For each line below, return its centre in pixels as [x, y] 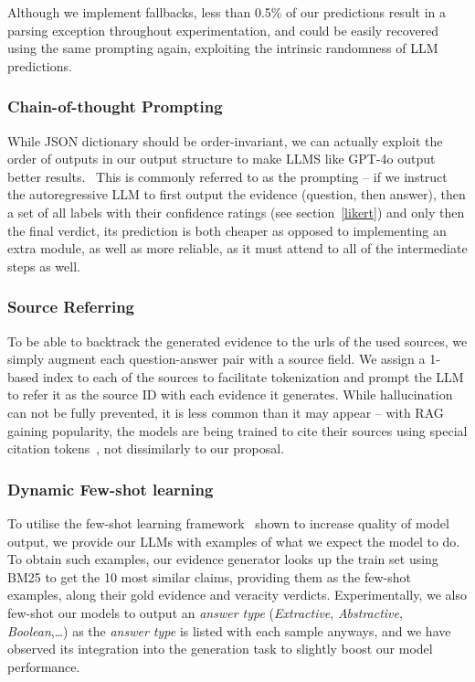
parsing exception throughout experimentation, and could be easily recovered [223, 30]
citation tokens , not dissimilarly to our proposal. [146, 448]
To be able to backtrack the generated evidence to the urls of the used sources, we [237, 341]
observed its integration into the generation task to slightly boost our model [220, 649]
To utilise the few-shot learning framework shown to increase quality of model [228, 522]
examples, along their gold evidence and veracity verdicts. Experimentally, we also [237, 595]
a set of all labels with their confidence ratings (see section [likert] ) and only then [236, 212]
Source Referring [71, 307]
